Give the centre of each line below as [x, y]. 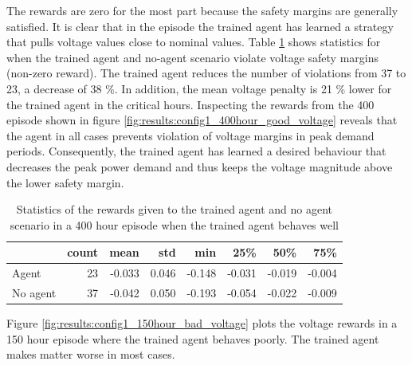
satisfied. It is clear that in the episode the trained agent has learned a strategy [200, 26]
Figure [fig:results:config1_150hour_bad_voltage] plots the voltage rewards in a [202, 323]
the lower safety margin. [65, 182]
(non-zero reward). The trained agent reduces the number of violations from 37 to [206, 73]
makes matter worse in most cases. [91, 354]
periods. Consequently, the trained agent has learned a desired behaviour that [196, 151]
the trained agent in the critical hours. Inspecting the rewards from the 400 [190, 104]
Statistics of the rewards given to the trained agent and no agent [175, 209]
